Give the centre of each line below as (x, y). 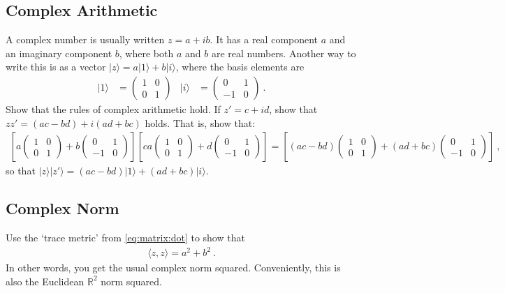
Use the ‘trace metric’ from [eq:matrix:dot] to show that (125, 238)
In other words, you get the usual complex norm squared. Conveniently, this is (173, 268)
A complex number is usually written (85, 39)
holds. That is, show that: (200, 122)
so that (21, 171)
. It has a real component (264, 39)
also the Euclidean (45, 281)
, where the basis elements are (240, 67)
